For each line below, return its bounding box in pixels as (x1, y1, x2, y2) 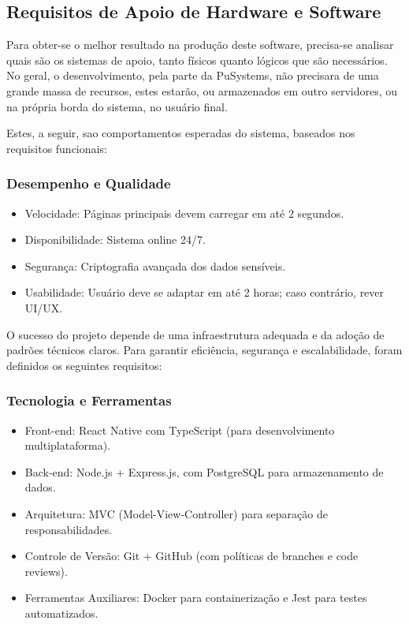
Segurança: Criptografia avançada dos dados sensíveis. (24, 257, 286, 274)
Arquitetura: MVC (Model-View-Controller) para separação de (24, 505, 328, 521)
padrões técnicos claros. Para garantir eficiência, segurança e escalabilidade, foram (6, 342, 403, 358)
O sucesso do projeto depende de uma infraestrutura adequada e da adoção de (6, 326, 385, 342)
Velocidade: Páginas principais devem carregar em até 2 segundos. (24, 204, 344, 221)
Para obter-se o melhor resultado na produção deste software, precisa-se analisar (6, 36, 394, 53)
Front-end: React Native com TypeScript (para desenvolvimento (24, 421, 335, 438)
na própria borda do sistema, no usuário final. (6, 98, 228, 114)
